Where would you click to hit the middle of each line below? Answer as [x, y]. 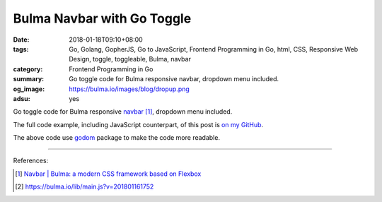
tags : [21, 49]
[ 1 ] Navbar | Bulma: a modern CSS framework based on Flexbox [108, 174]
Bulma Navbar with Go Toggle [102, 18]
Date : [21, 40]
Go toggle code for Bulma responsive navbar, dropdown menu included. [174, 79]
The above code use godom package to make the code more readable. [117, 138]
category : [28, 69]
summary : [29, 79]
